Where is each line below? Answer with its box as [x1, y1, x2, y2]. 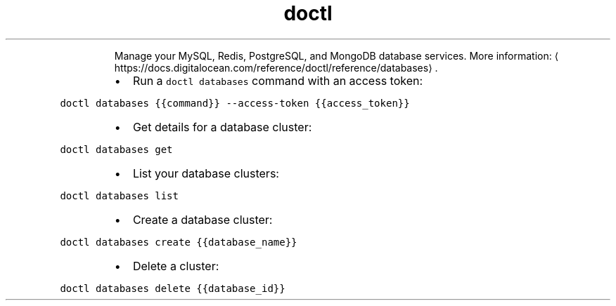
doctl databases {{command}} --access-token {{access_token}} [60, 97, 410, 109]
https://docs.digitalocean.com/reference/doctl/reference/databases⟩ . [114, 61, 438, 74]
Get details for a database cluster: [132, 119, 312, 134]
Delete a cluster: [132, 258, 219, 273]
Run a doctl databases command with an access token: [132, 73, 423, 88]
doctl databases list [60, 189, 179, 201]
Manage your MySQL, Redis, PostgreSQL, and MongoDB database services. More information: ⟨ [114, 49, 559, 62]
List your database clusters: [132, 166, 279, 180]
